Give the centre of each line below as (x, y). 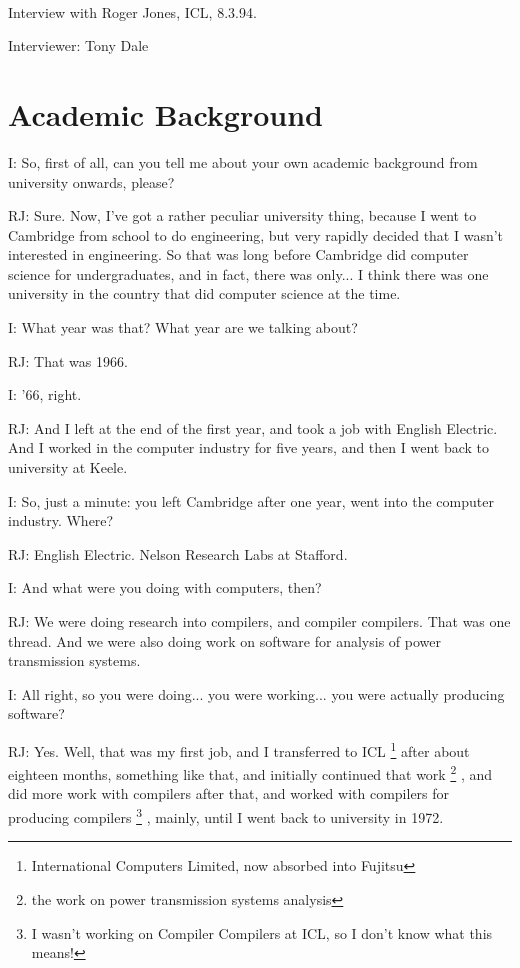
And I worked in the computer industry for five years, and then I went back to (249, 447)
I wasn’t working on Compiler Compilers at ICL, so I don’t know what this (262, 932)
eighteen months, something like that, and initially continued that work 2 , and (250, 772)
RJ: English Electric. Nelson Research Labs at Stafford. (178, 553)
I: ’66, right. (45, 394)
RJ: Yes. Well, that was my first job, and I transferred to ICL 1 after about (239, 749)
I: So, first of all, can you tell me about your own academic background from (243, 161)
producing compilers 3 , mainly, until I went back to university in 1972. (226, 815)
